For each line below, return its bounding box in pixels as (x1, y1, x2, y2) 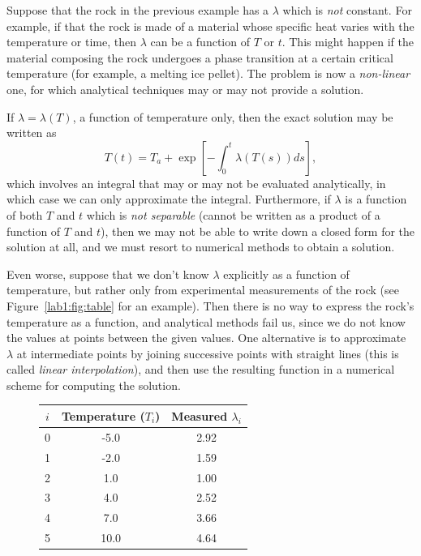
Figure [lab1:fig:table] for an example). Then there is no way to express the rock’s (6, 297, 415, 314)
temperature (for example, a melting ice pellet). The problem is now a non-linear (6, 65, 410, 82)
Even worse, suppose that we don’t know (6, 265, 209, 282)
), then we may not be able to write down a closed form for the (100, 222, 415, 239)
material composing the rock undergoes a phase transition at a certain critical (6, 49, 393, 66)
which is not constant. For (282, 2, 412, 18)
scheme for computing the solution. (6, 376, 181, 393)
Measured (171, 407, 228, 424)
